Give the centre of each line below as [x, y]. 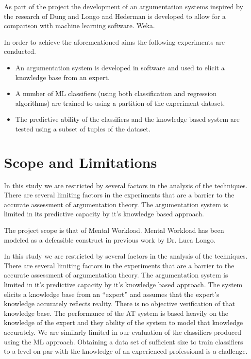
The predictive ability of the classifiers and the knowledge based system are [127, 119]
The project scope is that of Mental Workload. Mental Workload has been [114, 230]
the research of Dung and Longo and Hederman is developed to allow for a [115, 16]
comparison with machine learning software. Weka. [79, 25]
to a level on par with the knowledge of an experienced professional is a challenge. [126, 351]
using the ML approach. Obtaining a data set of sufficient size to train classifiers [124, 341]
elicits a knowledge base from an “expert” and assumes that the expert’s [112, 294]
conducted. [20, 51]
